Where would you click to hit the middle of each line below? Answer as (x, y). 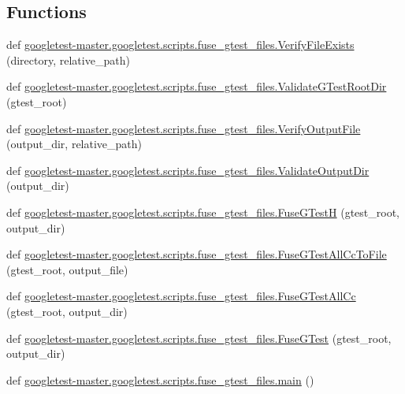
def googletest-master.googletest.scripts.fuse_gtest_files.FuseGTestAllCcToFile (197, 254)
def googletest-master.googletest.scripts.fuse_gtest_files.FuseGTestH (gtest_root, (203, 212)
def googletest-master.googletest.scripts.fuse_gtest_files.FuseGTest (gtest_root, (199, 338)
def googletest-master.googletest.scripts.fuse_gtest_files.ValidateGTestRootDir (197, 86)
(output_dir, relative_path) (74, 144)
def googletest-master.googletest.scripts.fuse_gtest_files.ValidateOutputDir (188, 170)
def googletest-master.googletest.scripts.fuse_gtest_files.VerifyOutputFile (184, 128)
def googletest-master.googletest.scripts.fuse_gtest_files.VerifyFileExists (180, 45)
